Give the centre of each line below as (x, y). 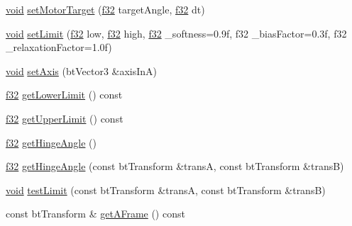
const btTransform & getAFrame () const (95, 214)
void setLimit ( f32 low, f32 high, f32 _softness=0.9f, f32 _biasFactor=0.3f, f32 (176, 33)
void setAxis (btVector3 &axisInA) (82, 70)
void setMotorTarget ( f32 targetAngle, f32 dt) (105, 9)
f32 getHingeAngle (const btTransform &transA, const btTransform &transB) (175, 166)
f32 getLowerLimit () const (64, 95)
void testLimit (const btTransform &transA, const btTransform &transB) (166, 190)
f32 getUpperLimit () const (65, 118)
